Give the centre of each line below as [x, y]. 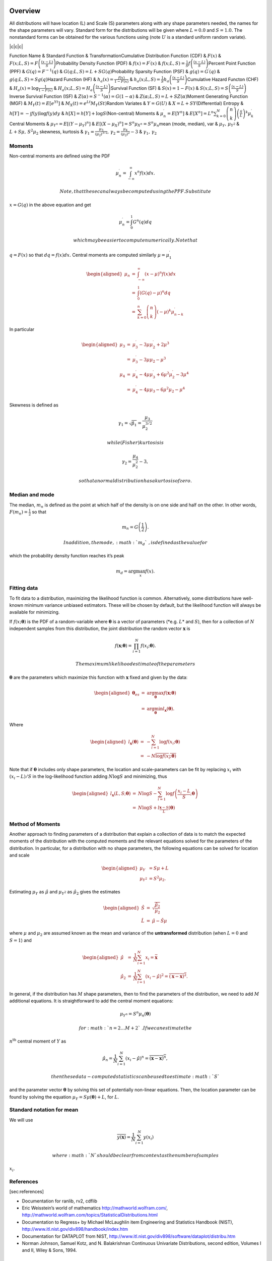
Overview [25, 11]
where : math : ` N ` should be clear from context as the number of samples [135, 1155]
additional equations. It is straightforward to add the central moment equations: [91, 1001]
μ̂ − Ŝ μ [159, 921]
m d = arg [126, 572]
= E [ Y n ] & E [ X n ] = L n [190, 113]
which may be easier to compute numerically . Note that [135, 240]
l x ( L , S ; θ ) [120, 794]
